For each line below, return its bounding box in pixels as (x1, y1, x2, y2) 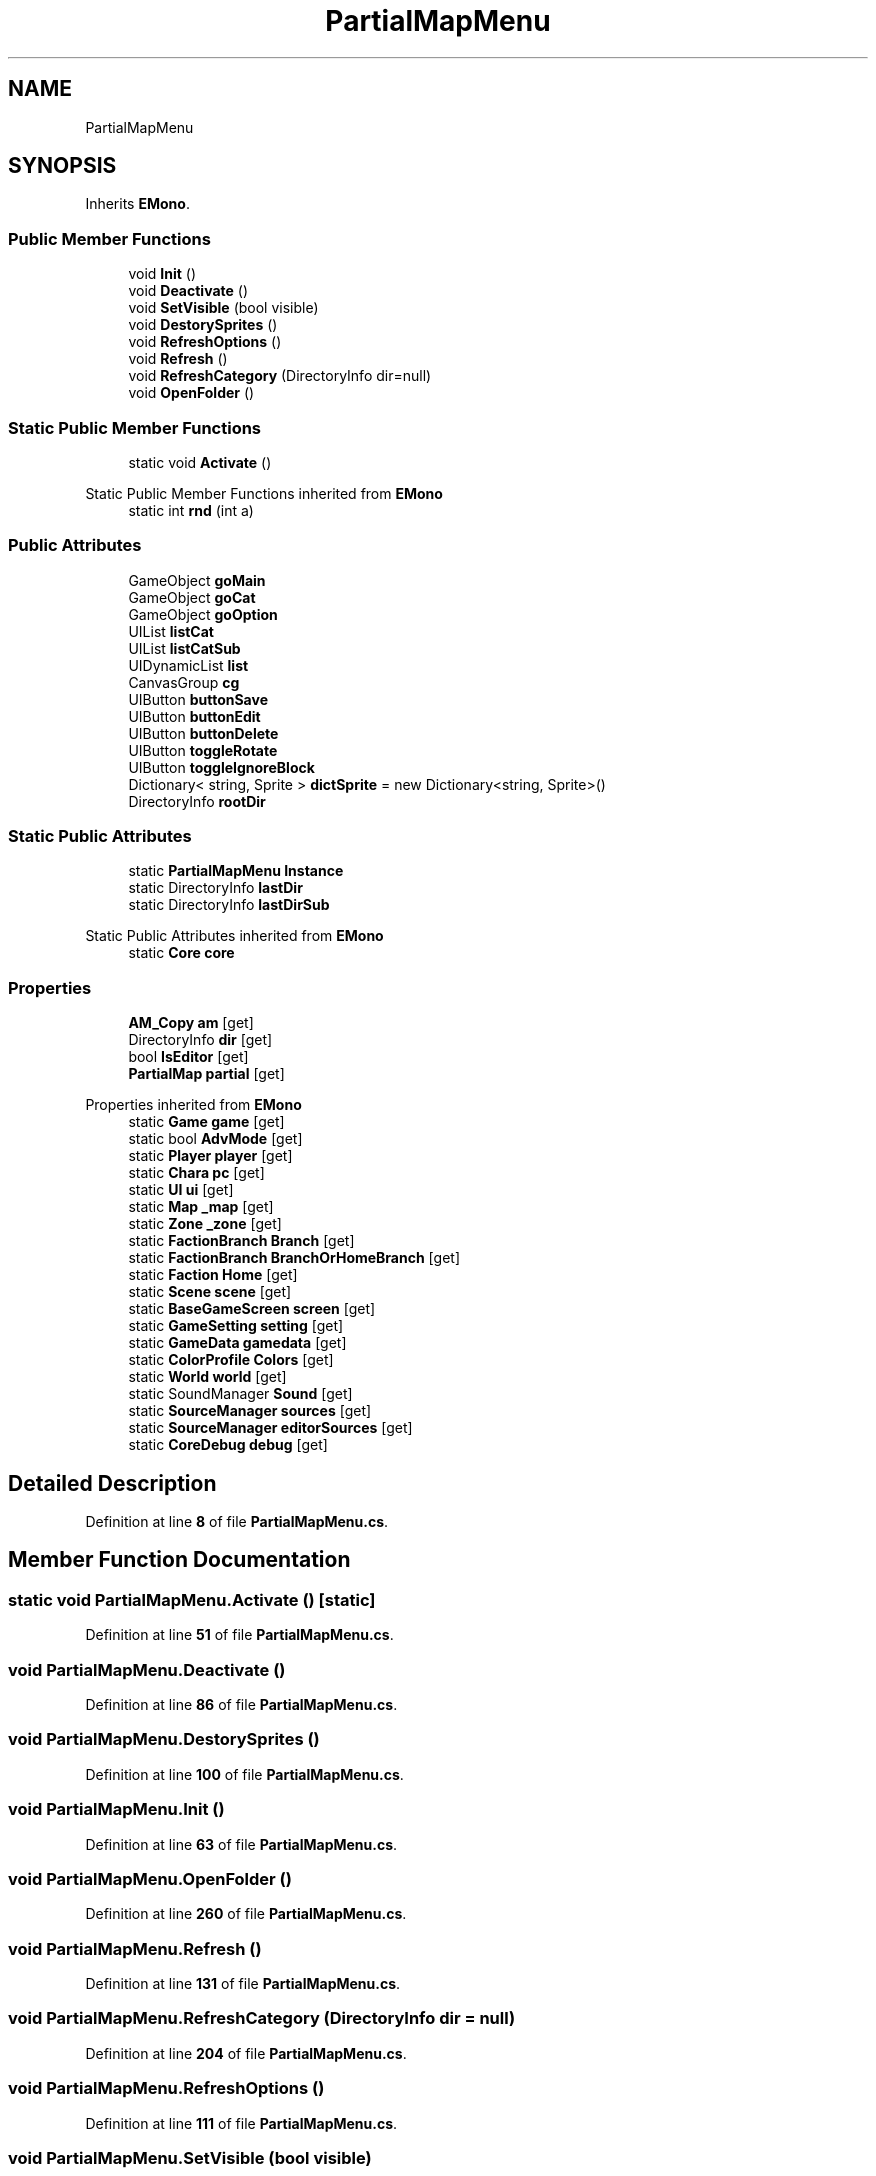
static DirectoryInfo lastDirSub (128, 896, 330, 914)
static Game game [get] (128, 1113, 285, 1131)
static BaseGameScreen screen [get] (128, 1300, 376, 1318)
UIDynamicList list (128, 656, 249, 674)
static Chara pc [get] (128, 1164, 265, 1182)
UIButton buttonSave (128, 690, 268, 708)
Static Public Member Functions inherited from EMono (85, 484, 443, 502)
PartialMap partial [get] (128, 1065, 285, 1083)
